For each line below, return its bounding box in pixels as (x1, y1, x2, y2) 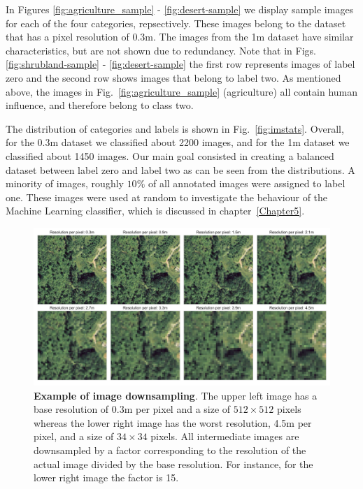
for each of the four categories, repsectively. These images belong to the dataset (6, 15, 346, 30)
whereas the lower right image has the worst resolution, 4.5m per (34, 415, 312, 430)
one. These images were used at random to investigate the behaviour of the (6, 189, 328, 204)
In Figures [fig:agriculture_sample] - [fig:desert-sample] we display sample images (6, 2, 354, 16)
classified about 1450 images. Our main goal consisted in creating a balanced (6, 148, 334, 163)
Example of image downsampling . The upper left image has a (34, 388, 318, 402)
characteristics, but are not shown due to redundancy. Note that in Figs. (6, 43, 317, 57)
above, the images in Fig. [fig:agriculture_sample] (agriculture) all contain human (6, 84, 358, 98)
